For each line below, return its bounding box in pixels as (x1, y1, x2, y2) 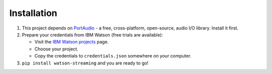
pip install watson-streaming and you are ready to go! (22, 60, 149, 66)
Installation (9, 7, 57, 18)
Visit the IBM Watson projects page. (34, 39, 109, 45)
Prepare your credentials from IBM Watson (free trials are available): (22, 31, 163, 37)
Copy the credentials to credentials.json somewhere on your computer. (34, 53, 191, 59)
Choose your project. (34, 45, 79, 52)
